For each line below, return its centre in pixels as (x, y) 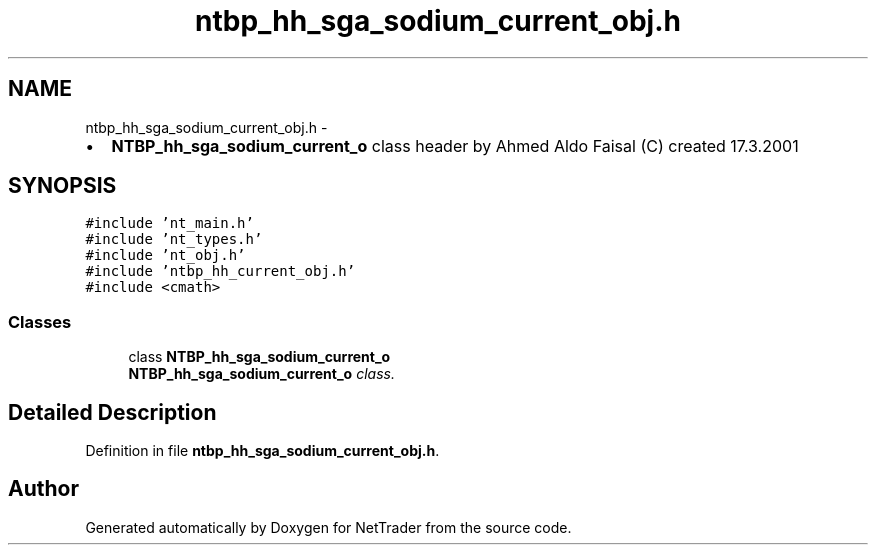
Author (43, 489)
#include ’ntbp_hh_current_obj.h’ (220, 271)
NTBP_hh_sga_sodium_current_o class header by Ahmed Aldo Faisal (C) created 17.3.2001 (455, 145)
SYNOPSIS (62, 186)
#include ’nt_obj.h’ (165, 255)
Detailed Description (112, 412)
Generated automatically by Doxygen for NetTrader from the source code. (328, 527)
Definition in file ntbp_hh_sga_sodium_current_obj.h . (262, 451)
